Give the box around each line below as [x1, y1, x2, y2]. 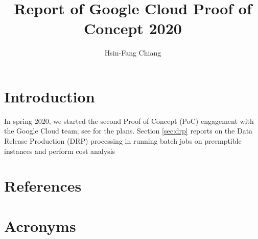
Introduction [4, 86, 95, 107]
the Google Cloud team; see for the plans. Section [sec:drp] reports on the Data [4, 125, 253, 136]
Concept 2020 [84, 18, 182, 39]
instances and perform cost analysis [4, 145, 115, 156]
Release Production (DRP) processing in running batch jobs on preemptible [4, 136, 242, 146]
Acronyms [4, 215, 76, 236]
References [4, 175, 82, 196]
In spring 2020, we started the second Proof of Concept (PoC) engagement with [4, 115, 254, 126]
